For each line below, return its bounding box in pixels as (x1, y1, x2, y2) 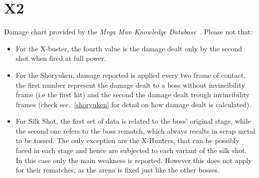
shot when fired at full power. (15, 53, 106, 63)
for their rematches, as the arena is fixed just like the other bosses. (15, 165, 220, 175)
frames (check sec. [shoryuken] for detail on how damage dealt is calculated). (15, 99, 252, 109)
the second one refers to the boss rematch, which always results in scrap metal (15, 125, 256, 136)
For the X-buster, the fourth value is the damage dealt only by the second (15, 43, 243, 53)
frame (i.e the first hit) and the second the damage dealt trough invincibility (15, 89, 250, 100)
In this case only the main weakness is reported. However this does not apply (15, 155, 252, 165)
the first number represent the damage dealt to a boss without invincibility (15, 79, 245, 90)
